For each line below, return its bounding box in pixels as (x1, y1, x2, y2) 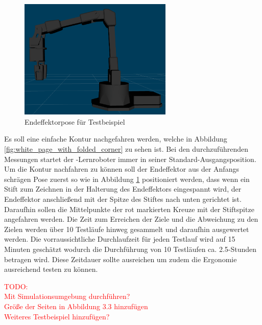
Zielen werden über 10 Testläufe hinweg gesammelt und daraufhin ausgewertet (4, 223, 249, 234)
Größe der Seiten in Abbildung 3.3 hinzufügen (4, 300, 148, 311)
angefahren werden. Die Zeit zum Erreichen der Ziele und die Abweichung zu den (4, 214, 258, 224)
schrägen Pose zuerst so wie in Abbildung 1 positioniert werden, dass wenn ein (4, 173, 250, 184)
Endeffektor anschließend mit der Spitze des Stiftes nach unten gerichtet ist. (4, 194, 242, 204)
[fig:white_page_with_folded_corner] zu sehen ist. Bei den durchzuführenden (4, 144, 249, 154)
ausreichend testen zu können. (4, 264, 98, 274)
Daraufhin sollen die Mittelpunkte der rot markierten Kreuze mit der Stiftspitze (4, 203, 254, 214)
